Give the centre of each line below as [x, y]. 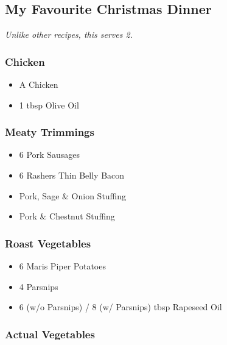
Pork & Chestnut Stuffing [67, 216]
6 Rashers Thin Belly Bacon [72, 175]
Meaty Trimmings [50, 132]
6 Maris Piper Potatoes [62, 266]
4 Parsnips [39, 286]
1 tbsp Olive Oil [49, 105]
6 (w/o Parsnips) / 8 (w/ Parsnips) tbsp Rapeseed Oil [120, 307]
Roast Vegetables [48, 243]
